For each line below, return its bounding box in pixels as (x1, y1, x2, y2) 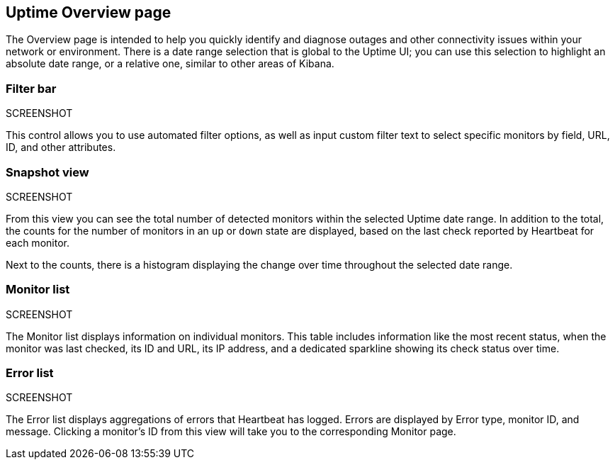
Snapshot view (6, 164, 89, 179)
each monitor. (6, 236, 69, 249)
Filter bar (6, 81, 57, 96)
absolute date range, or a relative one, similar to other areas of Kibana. (6, 57, 334, 70)
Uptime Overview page (6, 4, 171, 21)
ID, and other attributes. (6, 141, 116, 154)
